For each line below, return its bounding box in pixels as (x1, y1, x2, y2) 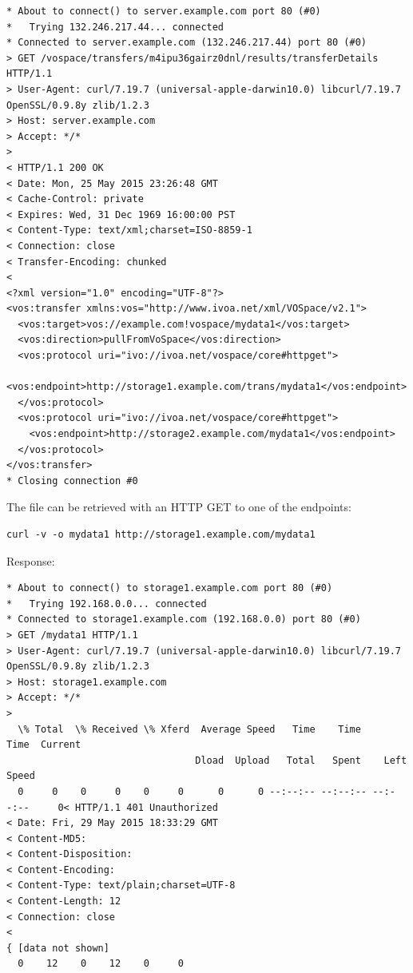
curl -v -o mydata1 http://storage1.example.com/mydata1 (6, 529, 316, 540)
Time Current (6, 739, 81, 751)
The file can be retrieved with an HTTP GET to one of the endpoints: (6, 498, 351, 515)
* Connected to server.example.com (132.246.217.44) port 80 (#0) (6, 37, 367, 49)
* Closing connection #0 (6, 475, 138, 486)
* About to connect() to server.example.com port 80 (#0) (6, 6, 321, 17)
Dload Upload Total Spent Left (195, 754, 407, 766)
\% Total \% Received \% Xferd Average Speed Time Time (18, 723, 361, 735)
